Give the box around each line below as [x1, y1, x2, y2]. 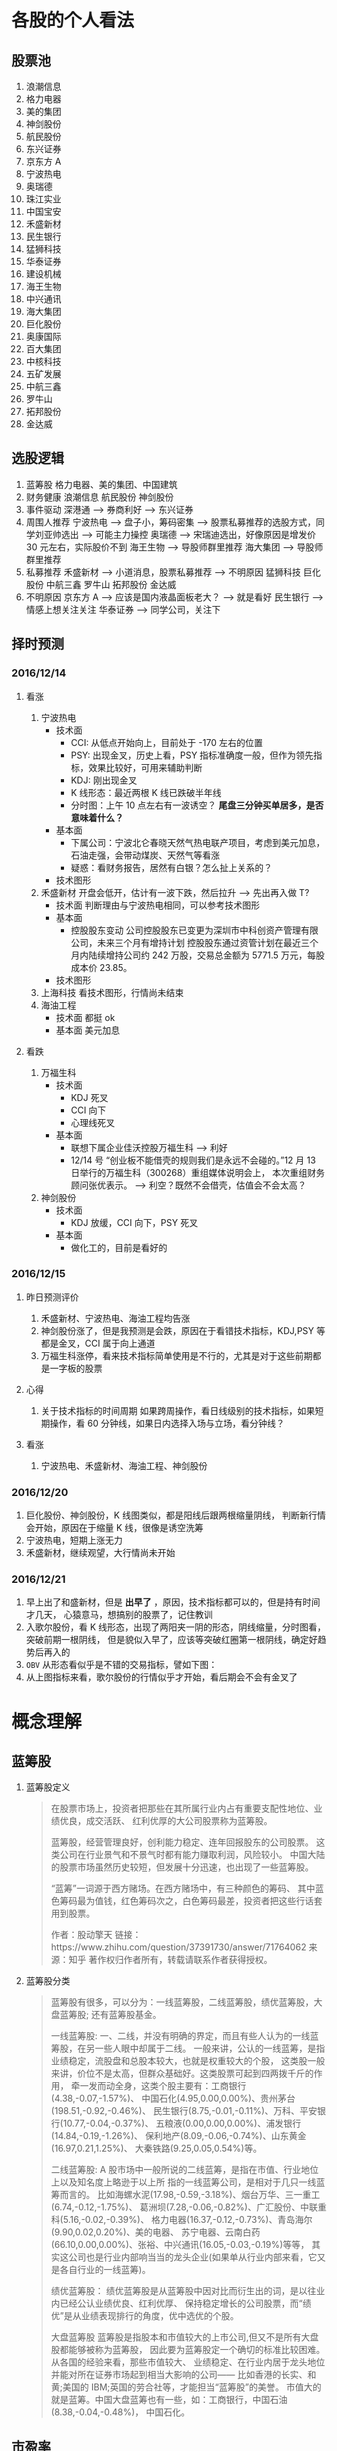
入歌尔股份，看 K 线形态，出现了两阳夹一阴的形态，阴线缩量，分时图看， [25, 1621, 327, 1633]
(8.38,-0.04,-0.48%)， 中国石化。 [50, 2406, 191, 2418]
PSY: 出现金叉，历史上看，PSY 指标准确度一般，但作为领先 [70, 749, 314, 761]
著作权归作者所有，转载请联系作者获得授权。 [88, 1954, 273, 1966]
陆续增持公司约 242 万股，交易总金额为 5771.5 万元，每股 [88, 949, 326, 961]
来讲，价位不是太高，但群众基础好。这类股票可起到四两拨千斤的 [50, 2067, 314, 2080]
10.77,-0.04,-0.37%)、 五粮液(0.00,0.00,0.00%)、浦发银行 [62, 2117, 302, 2130]
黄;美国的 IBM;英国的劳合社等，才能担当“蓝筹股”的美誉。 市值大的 [50, 2381, 322, 2393]
